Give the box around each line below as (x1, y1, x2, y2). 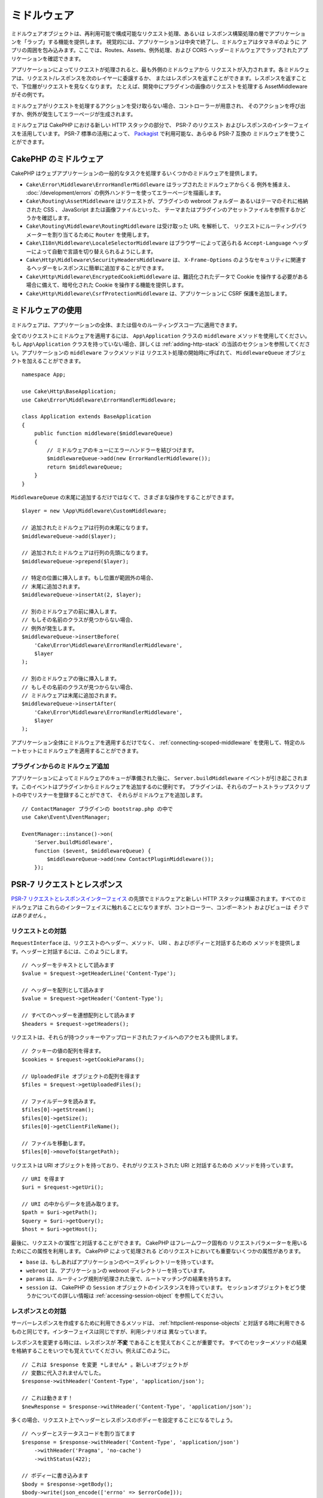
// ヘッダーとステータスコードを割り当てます (22, 1430, 136, 1437)
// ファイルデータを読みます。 (22, 1098, 99, 1105)
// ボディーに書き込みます (22, 1472, 89, 1479)
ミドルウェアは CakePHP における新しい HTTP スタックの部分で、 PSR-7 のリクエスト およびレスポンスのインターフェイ (11, 122, 309, 129)
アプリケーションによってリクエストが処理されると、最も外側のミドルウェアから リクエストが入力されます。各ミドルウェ (11, 66, 310, 73)
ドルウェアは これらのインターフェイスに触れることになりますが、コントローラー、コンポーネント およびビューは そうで (11, 904, 309, 911)
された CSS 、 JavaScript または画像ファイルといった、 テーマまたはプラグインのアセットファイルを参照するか (26, 206, 301, 213)
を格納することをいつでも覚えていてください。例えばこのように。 (11, 1347, 173, 1354)
